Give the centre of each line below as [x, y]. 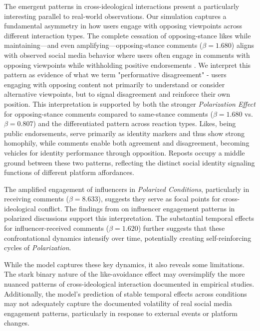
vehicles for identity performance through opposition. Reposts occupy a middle [125, 152]
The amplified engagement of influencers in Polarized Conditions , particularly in [127, 189]
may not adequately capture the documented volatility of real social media [118, 303]
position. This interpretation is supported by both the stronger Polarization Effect [130, 103]
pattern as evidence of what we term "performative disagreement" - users [115, 75]
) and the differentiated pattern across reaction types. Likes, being [134, 123]
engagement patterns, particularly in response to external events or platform [121, 313]
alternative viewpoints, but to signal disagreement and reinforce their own [117, 94]
